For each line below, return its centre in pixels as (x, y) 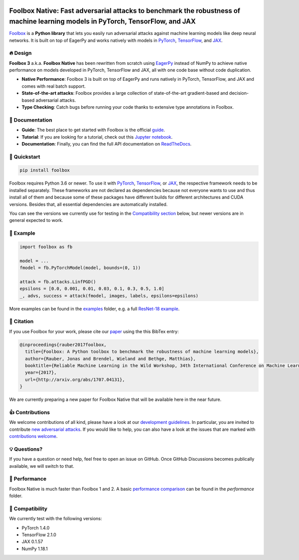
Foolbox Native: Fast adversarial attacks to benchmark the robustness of (125, 11)
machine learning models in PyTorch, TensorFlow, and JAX (103, 22)
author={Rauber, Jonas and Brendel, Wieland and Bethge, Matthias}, (111, 359)
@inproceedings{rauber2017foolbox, (63, 345)
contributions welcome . (33, 436)
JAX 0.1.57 (32, 542)
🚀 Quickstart (25, 157)
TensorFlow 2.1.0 (39, 535)
